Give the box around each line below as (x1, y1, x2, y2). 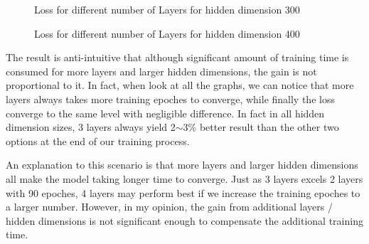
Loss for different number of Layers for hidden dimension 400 (34, 26, 300, 41)
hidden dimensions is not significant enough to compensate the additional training (6, 213, 363, 228)
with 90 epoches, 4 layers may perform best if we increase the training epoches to (6, 185, 360, 200)
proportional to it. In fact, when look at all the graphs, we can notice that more (6, 78, 354, 92)
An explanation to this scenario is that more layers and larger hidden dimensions (6, 157, 358, 172)
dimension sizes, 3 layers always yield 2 (6, 120, 176, 134)
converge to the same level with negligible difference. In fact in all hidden (6, 105, 325, 120)
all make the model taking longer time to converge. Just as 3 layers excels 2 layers (6, 171, 363, 186)
